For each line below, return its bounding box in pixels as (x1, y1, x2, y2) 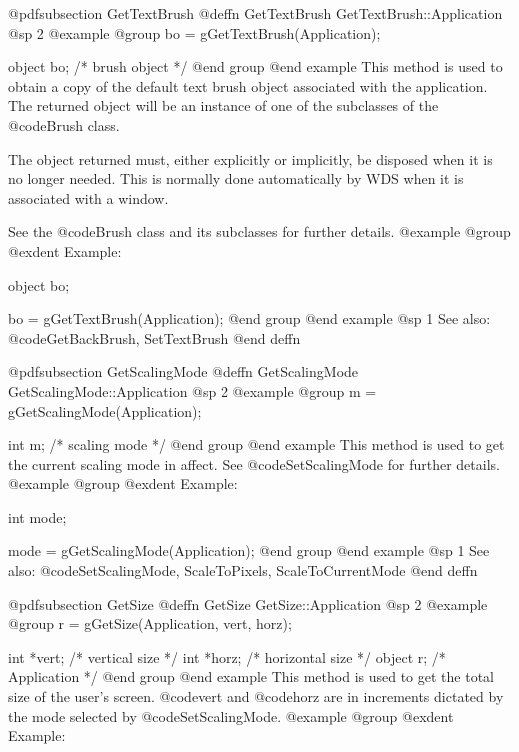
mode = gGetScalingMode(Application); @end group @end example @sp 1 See (8, 540, 490, 561)
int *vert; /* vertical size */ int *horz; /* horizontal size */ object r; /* (8, 646, 446, 667)
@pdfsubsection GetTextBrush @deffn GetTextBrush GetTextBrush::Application (8, 3, 503, 23)
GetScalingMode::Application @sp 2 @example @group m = (8, 380, 377, 401)
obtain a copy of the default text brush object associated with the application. (8, 75, 488, 96)
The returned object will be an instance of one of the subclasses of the (8, 95, 439, 116)
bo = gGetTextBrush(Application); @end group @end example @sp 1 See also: (8, 308, 491, 329)
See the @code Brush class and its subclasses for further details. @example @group (8, 221, 511, 242)
